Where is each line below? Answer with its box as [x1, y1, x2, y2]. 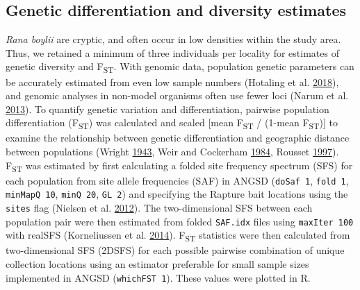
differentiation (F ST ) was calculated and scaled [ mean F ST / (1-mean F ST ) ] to [6, 115, 338, 132]
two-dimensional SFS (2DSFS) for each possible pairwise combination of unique [6, 243, 345, 257]
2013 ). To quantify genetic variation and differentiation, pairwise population [6, 101, 329, 116]
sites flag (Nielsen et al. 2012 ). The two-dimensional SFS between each [6, 201, 313, 215]
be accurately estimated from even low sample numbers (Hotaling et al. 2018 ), [6, 74, 339, 89]
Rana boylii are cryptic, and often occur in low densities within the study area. [6, 32, 341, 46]
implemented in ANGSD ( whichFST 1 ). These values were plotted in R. [6, 270, 311, 284]
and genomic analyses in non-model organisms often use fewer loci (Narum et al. [6, 88, 349, 103]
